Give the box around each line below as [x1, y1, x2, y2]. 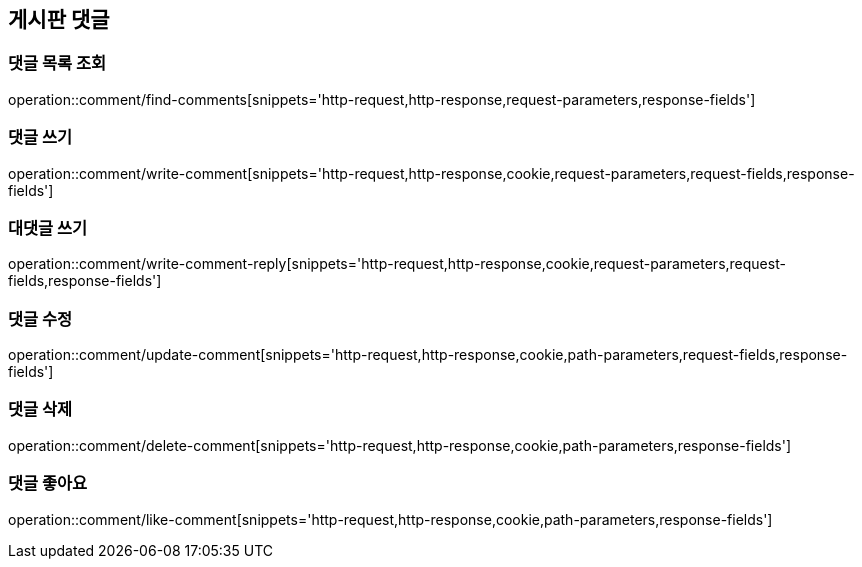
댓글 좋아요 [8, 473, 88, 494]
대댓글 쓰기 [8, 217, 88, 238]
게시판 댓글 [8, 7, 110, 32]
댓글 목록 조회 [8, 53, 107, 74]
